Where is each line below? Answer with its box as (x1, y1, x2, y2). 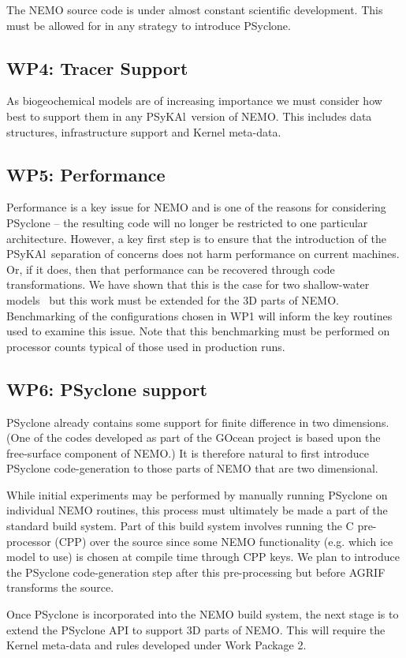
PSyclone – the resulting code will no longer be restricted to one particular (6, 214, 368, 230)
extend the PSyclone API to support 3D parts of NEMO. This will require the (6, 621, 386, 637)
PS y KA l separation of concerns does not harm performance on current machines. (6, 245, 400, 262)
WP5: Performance (6, 162, 166, 186)
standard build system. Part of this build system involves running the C (6, 518, 354, 534)
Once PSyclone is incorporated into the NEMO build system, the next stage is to (6, 606, 399, 622)
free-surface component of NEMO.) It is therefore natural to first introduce (6, 444, 369, 461)
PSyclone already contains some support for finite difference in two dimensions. (6, 413, 389, 430)
